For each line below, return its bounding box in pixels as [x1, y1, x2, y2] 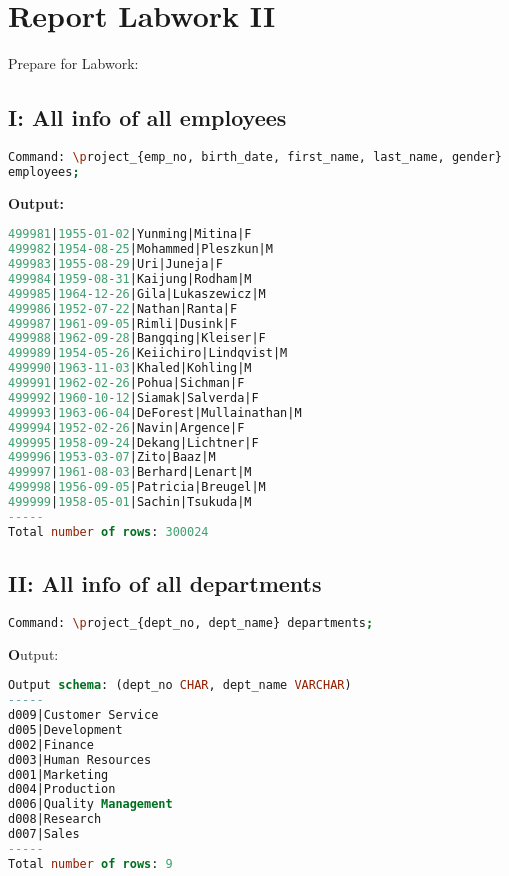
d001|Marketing [8, 767, 109, 782]
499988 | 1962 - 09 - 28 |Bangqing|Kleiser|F [8, 331, 266, 346]
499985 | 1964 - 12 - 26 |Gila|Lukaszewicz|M [8, 286, 266, 301]
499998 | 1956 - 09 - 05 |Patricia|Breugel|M [8, 480, 266, 495]
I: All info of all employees [8, 102, 287, 133]
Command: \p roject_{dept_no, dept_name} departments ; [8, 615, 374, 630]
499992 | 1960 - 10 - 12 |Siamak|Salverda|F [8, 390, 259, 405]
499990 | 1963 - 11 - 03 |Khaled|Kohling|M [8, 361, 252, 376]
